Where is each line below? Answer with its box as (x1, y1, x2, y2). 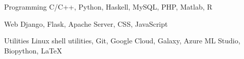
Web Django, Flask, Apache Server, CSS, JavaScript (4, 18, 168, 29)
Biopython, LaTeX (4, 45, 62, 55)
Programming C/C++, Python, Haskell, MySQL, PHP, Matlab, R (4, 2, 212, 12)
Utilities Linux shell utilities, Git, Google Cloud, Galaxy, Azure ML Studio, (4, 35, 240, 46)
